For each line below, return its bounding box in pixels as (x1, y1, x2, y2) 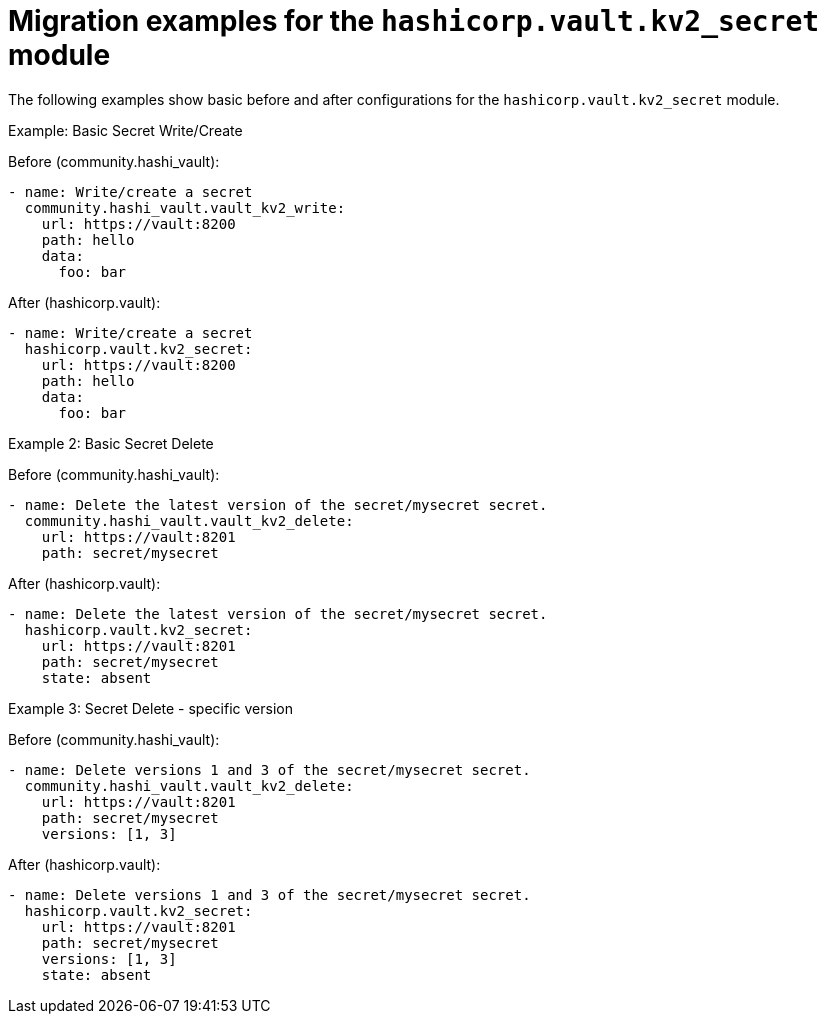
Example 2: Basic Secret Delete (8, 434, 214, 452)
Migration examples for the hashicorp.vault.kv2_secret (8, 4, 820, 38)
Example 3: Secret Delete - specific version (8, 699, 293, 717)
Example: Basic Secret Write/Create (8, 121, 243, 139)
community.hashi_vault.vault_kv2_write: (24, 199, 346, 216)
